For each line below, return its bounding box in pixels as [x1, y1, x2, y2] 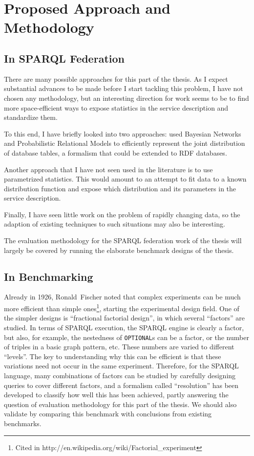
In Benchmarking [4, 269, 93, 284]
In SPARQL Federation [4, 50, 125, 66]
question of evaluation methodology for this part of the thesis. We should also [4, 399, 237, 409]
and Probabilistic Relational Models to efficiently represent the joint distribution [4, 138, 245, 148]
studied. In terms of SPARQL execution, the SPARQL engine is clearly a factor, [4, 322, 244, 332]
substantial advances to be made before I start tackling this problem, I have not [4, 83, 243, 93]
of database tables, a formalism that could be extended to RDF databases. [4, 147, 227, 158]
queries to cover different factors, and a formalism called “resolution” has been [4, 380, 239, 390]
